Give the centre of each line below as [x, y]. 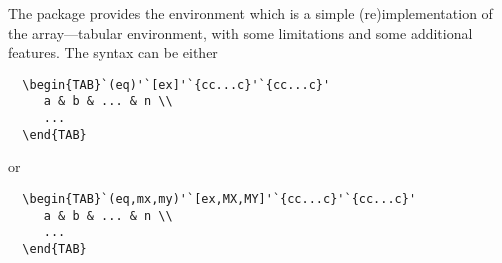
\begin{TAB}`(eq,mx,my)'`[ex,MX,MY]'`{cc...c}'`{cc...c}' [219, 199]
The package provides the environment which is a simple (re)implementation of [250, 13]
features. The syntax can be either [113, 52]
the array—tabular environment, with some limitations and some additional [240, 32]
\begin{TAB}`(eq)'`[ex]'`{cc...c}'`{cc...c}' [176, 84]
